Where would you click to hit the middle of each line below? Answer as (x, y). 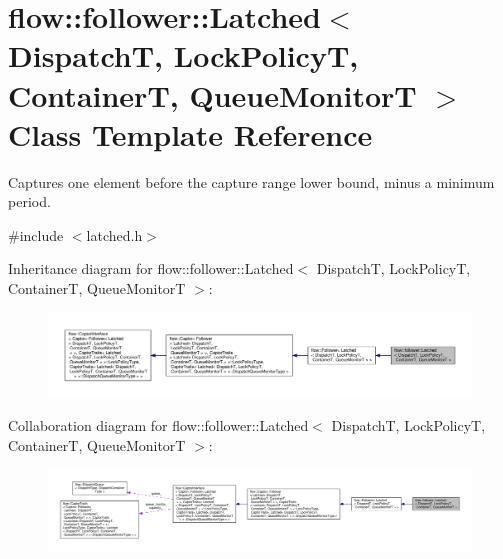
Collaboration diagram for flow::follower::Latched (158, 425)
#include (36, 234)
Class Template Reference (190, 133)
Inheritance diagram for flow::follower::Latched (151, 268)
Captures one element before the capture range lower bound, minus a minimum (251, 181)
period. (29, 201)
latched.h (114, 234)
